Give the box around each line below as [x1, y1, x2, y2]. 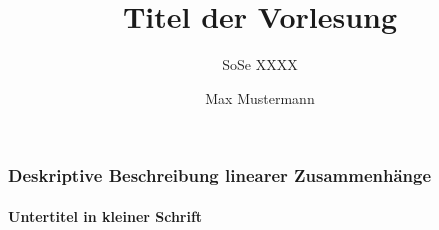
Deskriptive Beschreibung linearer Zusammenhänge [8, 163, 432, 188]
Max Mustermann [205, 87, 315, 108]
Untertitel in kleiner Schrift [8, 205, 203, 226]
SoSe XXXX [222, 54, 298, 75]
